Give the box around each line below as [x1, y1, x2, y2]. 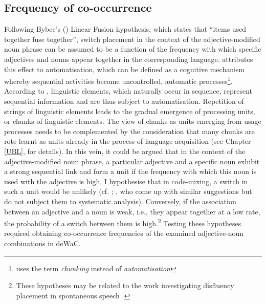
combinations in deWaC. [4, 237, 81, 248]
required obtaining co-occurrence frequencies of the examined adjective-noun [4, 228, 244, 238]
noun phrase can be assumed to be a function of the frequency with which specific [4, 44, 261, 54]
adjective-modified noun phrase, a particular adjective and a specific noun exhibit [4, 156, 260, 166]
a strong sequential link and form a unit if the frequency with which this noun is [4, 166, 257, 177]
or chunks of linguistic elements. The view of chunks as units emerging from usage [4, 116, 261, 126]
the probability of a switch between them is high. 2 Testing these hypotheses [4, 216, 241, 228]
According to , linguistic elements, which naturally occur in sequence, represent [4, 85, 253, 96]
